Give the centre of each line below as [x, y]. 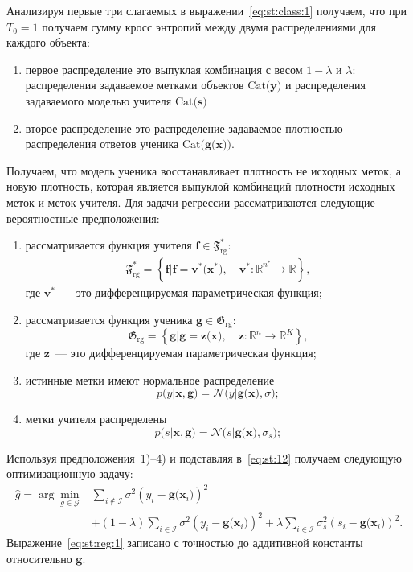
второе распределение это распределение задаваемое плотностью [184, 128]
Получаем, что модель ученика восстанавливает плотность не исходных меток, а [204, 170]
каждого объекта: [48, 42]
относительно [39, 558]
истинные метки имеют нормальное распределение [150, 379]
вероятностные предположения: [83, 218]
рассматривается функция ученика [109, 319]
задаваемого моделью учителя [98, 100]
